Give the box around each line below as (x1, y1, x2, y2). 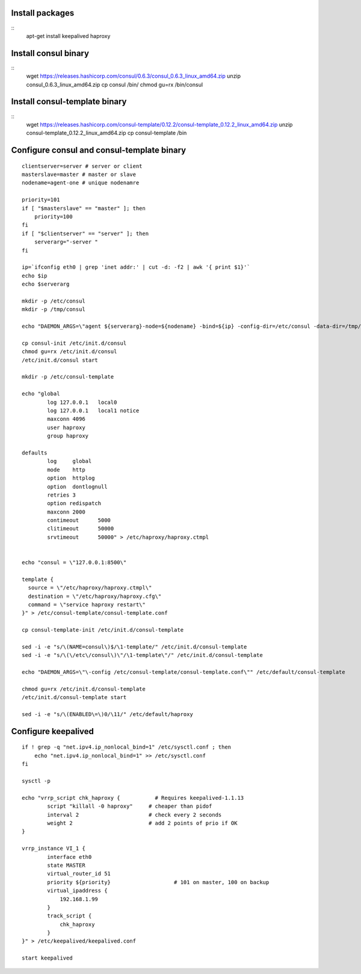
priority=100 (34, 213, 73, 220)
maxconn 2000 (47, 508, 85, 515)
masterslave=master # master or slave (22, 171, 137, 178)
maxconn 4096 (47, 416, 85, 423)
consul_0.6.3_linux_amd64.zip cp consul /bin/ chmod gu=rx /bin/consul (26, 81, 203, 88)
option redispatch (47, 500, 102, 507)
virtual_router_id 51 (47, 870, 111, 877)
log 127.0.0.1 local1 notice (47, 407, 140, 414)
